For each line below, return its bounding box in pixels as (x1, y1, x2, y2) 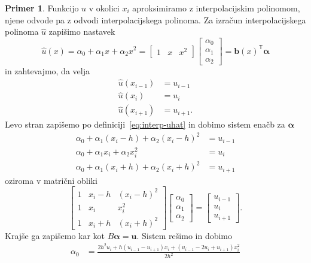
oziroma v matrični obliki (5, 174, 97, 186)
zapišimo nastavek (48, 25, 115, 38)
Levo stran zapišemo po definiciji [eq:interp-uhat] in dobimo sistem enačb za (5, 118, 285, 131)
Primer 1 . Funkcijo (5, 2, 79, 14)
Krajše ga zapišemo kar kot (5, 229, 105, 241)
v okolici (89, 2, 120, 14)
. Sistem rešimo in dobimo (136, 229, 233, 241)
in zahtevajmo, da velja (5, 65, 90, 77)
